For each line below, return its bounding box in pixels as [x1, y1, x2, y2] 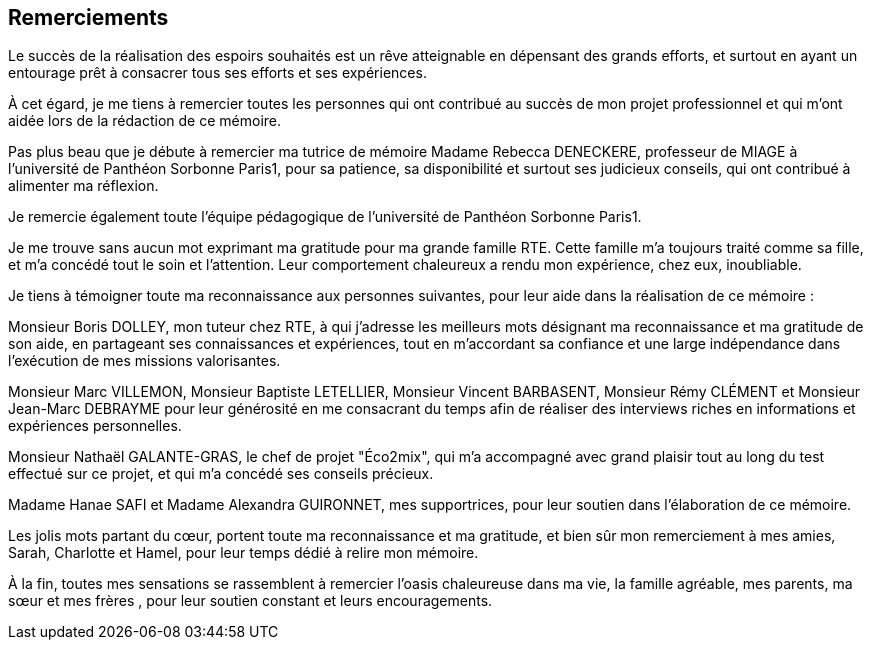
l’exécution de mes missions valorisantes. [8, 352, 281, 370]
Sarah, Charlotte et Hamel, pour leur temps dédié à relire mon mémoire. [8, 544, 479, 562]
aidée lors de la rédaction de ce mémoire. [8, 112, 282, 130]
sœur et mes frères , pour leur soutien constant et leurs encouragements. [8, 592, 493, 610]
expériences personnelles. [8, 417, 182, 435]
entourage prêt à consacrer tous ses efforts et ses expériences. [8, 64, 427, 82]
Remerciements [8, 5, 169, 30]
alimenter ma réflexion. [8, 177, 159, 195]
